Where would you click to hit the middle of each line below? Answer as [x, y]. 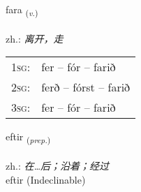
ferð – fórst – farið [86, 87]
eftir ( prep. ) [28, 138]
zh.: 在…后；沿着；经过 [58, 166]
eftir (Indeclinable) [46, 179]
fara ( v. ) [22, 10]
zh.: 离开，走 [35, 38]
